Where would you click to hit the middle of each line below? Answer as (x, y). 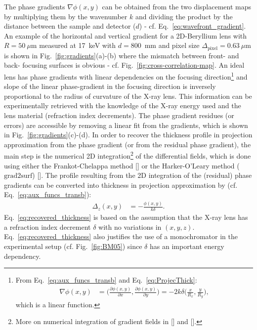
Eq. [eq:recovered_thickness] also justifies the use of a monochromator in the (121, 236)
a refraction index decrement (47, 227)
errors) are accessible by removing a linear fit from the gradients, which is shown (126, 125)
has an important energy (187, 246)
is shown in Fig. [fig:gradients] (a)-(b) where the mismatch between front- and (122, 55)
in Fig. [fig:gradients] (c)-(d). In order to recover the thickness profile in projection (128, 135)
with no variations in (130, 227)
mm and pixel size (172, 45)
